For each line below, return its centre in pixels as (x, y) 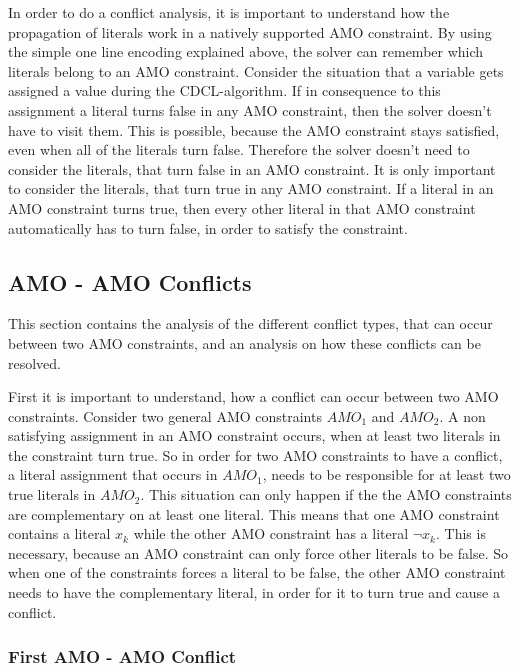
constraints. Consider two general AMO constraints (165, 415)
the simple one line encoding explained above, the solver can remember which (246, 51)
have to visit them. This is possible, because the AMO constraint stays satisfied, (254, 129)
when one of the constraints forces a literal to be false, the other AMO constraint (257, 572)
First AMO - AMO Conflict (122, 656)
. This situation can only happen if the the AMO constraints (326, 494)
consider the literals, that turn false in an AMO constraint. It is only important (252, 168)
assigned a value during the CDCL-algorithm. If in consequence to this (224, 90)
